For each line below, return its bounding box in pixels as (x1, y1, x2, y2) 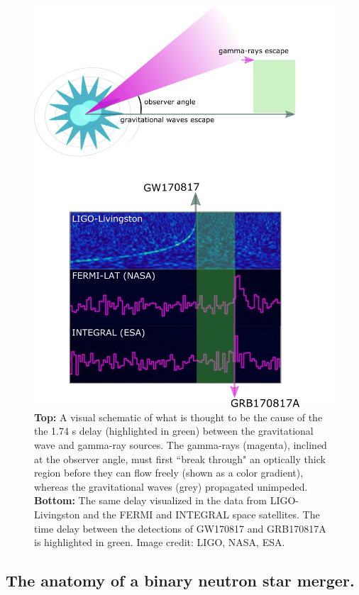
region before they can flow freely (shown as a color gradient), (34, 465, 304, 480)
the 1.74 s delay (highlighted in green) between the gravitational (34, 423, 314, 438)
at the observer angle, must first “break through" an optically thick (34, 451, 326, 466)
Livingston (34, 507, 80, 522)
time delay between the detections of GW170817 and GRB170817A (34, 521, 326, 535)
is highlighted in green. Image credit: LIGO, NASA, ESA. (34, 535, 285, 550)
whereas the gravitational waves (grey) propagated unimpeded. (34, 479, 308, 494)
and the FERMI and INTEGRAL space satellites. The (83, 507, 320, 522)
